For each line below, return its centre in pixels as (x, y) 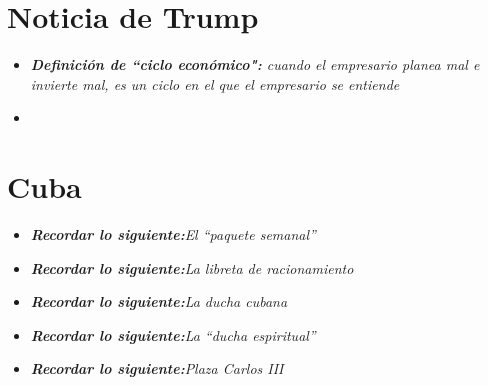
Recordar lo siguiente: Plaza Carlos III (157, 368)
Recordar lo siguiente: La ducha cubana (159, 301)
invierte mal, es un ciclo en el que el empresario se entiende (215, 83)
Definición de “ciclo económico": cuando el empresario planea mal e (255, 64)
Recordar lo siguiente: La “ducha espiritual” (173, 334)
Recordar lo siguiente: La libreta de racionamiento (192, 267)
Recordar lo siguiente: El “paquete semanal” (173, 234)
